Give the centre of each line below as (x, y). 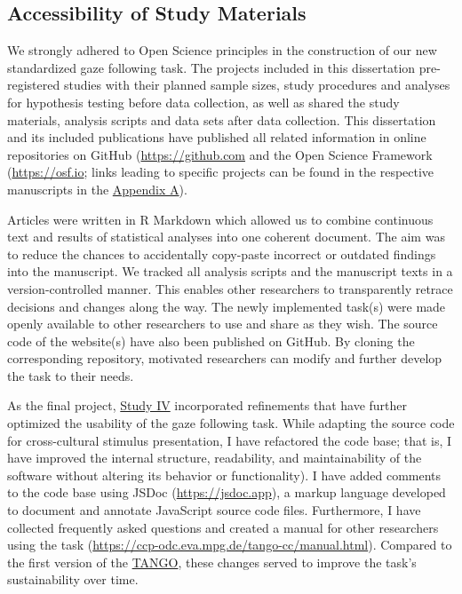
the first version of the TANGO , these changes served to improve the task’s (212, 562)
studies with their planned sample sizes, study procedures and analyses (257, 85)
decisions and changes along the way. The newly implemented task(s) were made (227, 306)
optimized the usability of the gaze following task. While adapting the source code (231, 423)
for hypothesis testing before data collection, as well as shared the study (203, 102)
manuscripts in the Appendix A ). (97, 189)
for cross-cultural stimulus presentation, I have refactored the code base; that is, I (230, 440)
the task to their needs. (71, 375)
